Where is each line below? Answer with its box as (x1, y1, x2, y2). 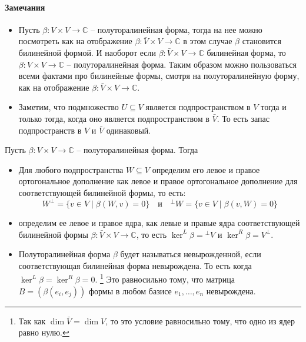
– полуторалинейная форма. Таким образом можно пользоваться (66, 58, 297, 70)
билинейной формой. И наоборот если (18, 46, 156, 58)
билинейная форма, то (207, 46, 286, 58)
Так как (18, 314, 46, 327)
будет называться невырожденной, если (120, 248, 261, 260)
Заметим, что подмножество (18, 101, 119, 113)
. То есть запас (217, 112, 270, 124)
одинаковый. (106, 124, 151, 136)
